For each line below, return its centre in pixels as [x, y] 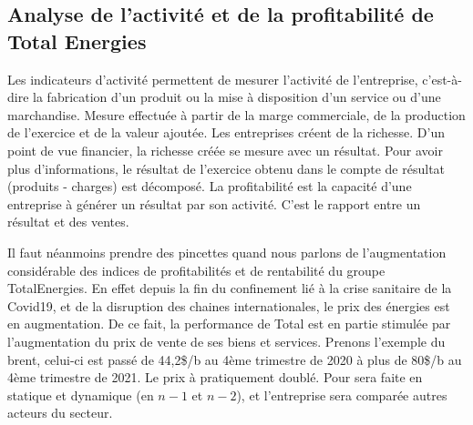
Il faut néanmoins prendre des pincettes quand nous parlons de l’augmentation [227, 252]
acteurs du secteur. [60, 413]
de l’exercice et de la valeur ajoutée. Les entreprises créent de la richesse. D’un [226, 132]
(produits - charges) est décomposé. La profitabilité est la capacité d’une [210, 186]
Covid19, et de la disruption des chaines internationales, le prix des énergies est [229, 305]
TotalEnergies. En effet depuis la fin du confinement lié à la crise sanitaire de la [230, 288]
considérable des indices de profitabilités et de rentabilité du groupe [196, 270]
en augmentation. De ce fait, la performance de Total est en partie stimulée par [229, 324]
